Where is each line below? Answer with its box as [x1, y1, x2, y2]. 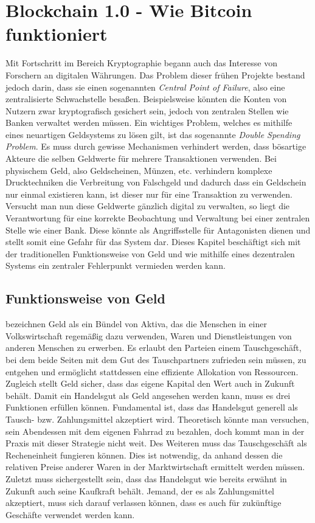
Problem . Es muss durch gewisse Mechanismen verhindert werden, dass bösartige [5, 140, 306, 153]
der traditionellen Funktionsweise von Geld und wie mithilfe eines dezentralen [5, 247, 295, 260]
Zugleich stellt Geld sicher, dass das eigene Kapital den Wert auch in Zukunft [5, 377, 295, 390]
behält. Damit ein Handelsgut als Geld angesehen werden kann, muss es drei [5, 389, 291, 401]
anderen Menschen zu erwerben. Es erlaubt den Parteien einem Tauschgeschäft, [5, 341, 302, 354]
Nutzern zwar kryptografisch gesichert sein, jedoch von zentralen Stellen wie [5, 104, 289, 117]
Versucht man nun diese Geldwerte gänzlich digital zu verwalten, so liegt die [5, 199, 290, 212]
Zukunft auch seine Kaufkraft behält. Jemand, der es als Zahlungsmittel [5, 484, 275, 497]
